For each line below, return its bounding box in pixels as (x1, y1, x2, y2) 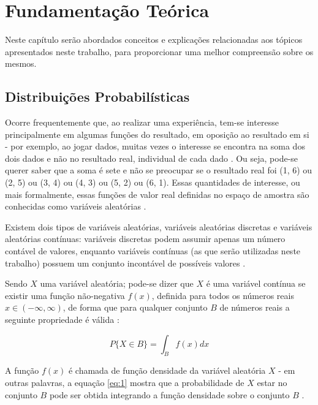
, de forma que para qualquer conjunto (62, 301, 208, 314)
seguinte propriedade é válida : (5, 313, 119, 326)
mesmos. (5, 57, 37, 70)
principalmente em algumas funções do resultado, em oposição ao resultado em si (5, 127, 309, 140)
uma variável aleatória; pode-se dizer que (40, 277, 194, 290)
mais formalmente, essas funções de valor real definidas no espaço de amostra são (5, 187, 309, 200)
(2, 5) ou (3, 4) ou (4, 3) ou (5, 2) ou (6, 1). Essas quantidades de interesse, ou (5, 176, 300, 189)
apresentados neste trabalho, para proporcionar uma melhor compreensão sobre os (5, 45, 314, 58)
